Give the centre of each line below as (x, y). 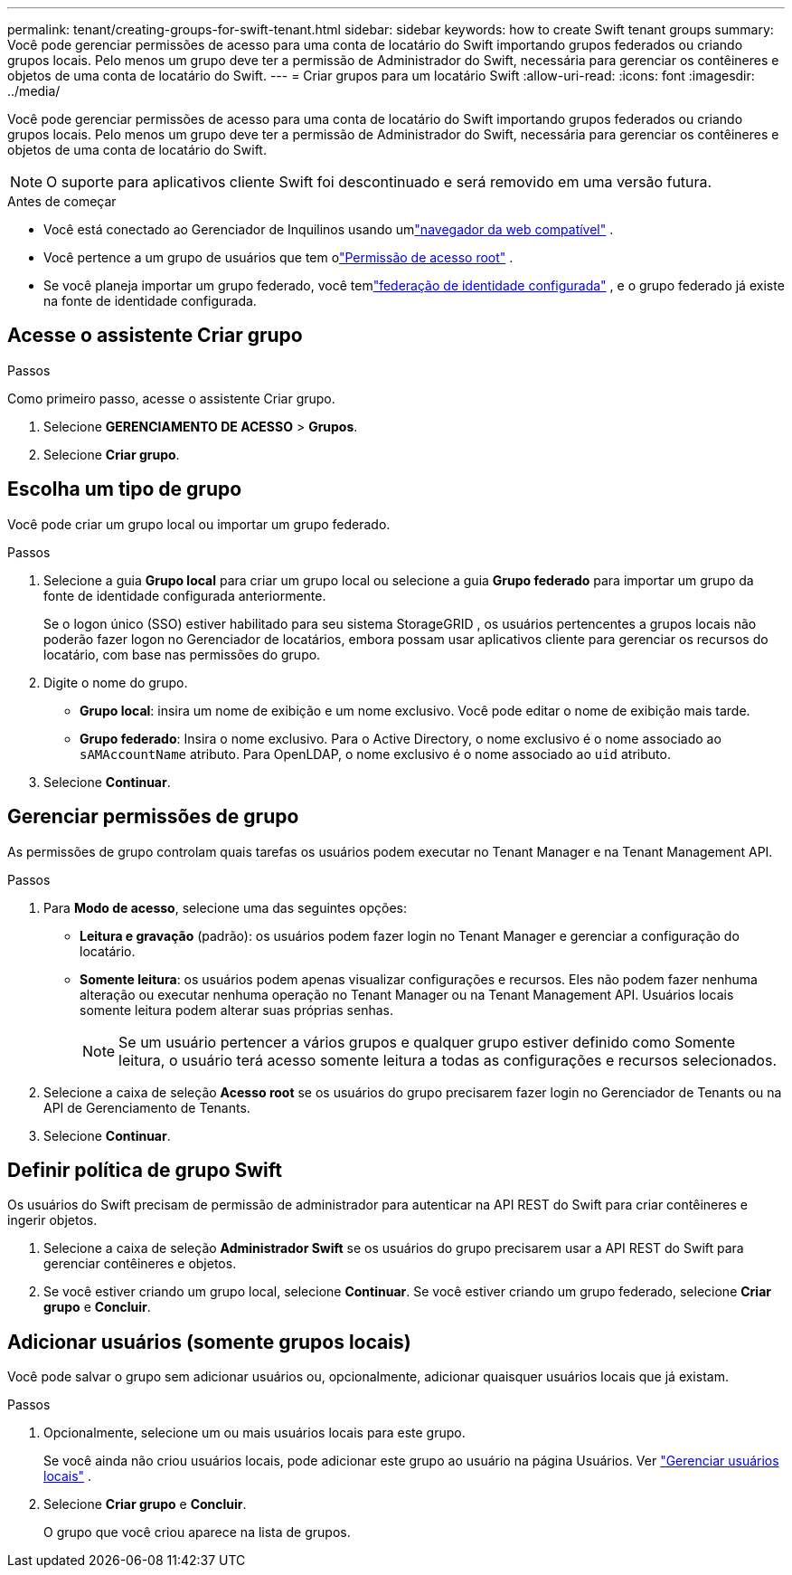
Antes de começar (62, 201)
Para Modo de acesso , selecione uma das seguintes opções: (225, 907)
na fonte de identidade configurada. (150, 301)
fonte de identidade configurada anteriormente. (185, 595)
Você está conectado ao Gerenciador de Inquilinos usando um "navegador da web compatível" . (329, 229)
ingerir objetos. (52, 1220)
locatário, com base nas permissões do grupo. (182, 654)
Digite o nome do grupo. (116, 682)
